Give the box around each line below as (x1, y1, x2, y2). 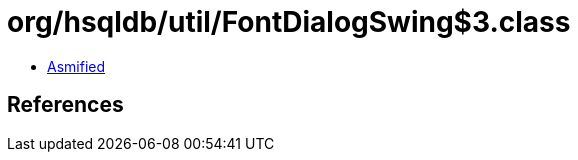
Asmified (47, 57, 106, 75)
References (7, 92, 124, 118)
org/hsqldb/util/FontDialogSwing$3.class (7, 5, 571, 39)
